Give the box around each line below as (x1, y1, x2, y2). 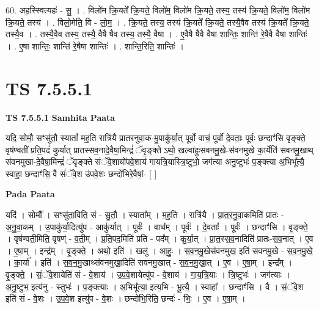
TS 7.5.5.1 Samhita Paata (5, 111, 116, 123)
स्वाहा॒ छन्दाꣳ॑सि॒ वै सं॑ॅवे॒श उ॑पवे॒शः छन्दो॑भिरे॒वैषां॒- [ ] (5, 167, 157, 180)
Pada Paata (5, 187, 55, 200)
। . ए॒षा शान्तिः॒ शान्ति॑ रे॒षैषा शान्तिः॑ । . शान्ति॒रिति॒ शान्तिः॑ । (5, 39, 184, 52)
